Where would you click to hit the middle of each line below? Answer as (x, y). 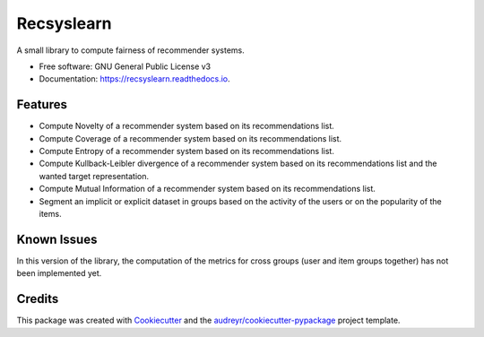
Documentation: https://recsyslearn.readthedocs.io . (134, 79)
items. (50, 213)
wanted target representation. (94, 176)
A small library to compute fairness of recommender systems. (131, 50)
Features (42, 104)
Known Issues (57, 239)
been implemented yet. (59, 273)
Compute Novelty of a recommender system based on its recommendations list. (187, 126)
